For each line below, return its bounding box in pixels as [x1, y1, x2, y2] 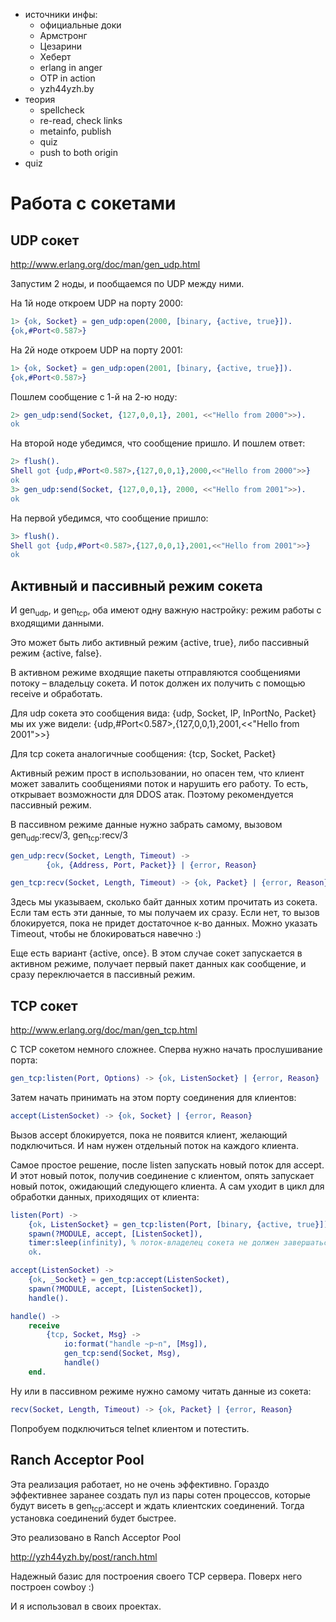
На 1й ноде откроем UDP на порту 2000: [10, 297, 184, 309]
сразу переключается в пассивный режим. [10, 969, 196, 981]
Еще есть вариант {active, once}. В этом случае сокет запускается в [10, 947, 303, 959]
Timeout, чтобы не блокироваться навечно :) [10, 928, 202, 940]
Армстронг [39, 30, 88, 41]
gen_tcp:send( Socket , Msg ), [63, 1349, 182, 1359]
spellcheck [39, 104, 85, 116]
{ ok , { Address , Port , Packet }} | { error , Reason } [46, 860, 257, 870]
